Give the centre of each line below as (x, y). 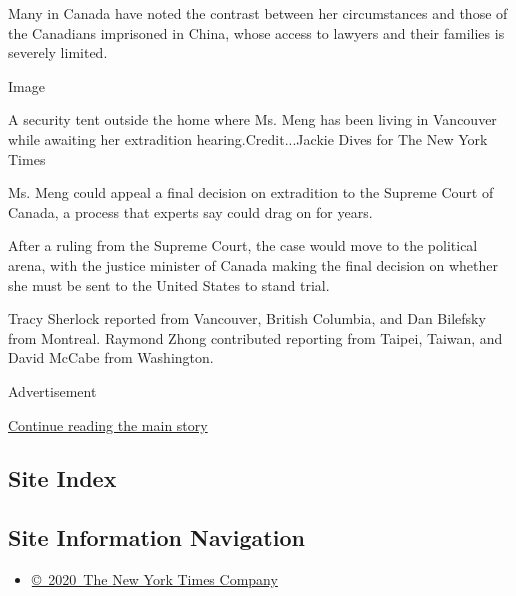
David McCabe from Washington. (111, 357)
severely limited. (58, 52)
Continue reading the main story (108, 424)
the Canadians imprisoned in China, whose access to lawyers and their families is (256, 32)
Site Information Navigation (156, 537)
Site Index (62, 478)
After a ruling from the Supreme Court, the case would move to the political (243, 245)
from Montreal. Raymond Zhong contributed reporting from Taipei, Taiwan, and (255, 337)
